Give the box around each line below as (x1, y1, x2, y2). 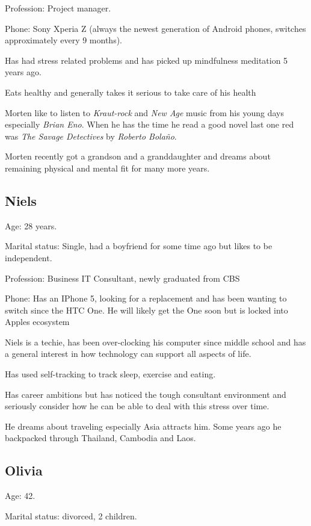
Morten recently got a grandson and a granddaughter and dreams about (5, 150, 271, 162)
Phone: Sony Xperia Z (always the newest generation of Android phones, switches (5, 22, 306, 34)
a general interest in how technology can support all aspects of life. (5, 347, 251, 360)
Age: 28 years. (5, 219, 57, 232)
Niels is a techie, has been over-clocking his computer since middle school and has (5, 335, 306, 348)
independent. (5, 251, 52, 264)
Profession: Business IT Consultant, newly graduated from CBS (5, 271, 240, 284)
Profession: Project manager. (5, 2, 111, 14)
